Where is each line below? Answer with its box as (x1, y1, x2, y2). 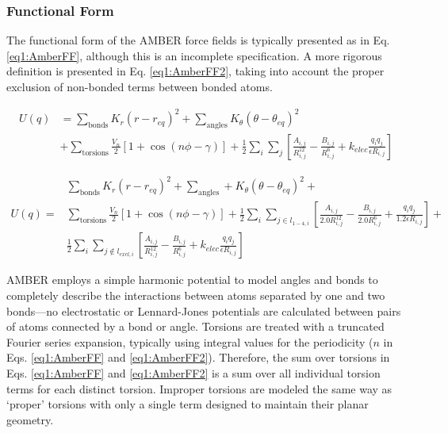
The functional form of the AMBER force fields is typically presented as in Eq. (6, 32, 390, 48)
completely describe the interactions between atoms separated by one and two (6, 286, 385, 303)
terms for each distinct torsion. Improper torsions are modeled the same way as (6, 380, 392, 397)
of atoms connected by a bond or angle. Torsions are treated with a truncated (6, 318, 385, 335)
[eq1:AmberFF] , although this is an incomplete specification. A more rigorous (6, 47, 382, 63)
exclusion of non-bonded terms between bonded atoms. (6, 79, 273, 94)
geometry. (6, 411, 54, 427)
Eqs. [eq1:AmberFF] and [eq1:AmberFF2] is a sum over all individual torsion (6, 364, 381, 381)
